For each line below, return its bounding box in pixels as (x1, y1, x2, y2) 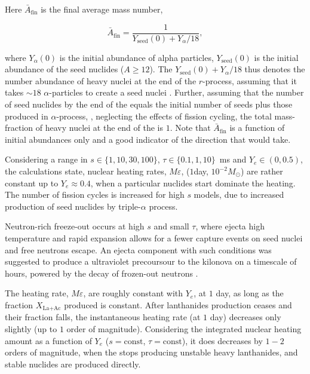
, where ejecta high (195, 220, 265, 232)
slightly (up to (5, 322, 57, 335)
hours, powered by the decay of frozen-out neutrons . (5, 266, 198, 279)
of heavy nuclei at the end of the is (35, 121, 163, 134)
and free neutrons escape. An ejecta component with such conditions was (5, 243, 272, 256)
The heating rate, (5, 287, 69, 299)
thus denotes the (244, 63, 305, 75)
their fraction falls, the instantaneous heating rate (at (5, 311, 201, 323)
